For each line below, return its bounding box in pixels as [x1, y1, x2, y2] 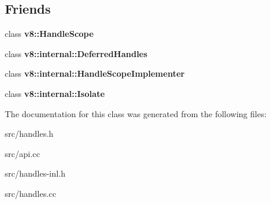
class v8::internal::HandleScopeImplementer [5, 67, 185, 80]
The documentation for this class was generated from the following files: [5, 107, 267, 120]
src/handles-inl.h [5, 167, 66, 180]
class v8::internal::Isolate [5, 87, 105, 99]
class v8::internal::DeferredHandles [5, 47, 147, 59]
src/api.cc [5, 147, 40, 159]
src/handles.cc [5, 187, 56, 199]
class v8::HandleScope [5, 27, 94, 40]
